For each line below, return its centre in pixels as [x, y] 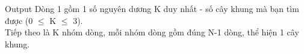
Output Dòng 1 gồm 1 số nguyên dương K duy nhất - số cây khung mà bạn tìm [152, 8]
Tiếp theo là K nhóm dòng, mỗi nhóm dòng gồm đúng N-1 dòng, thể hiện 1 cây [152, 32]
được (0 [19, 20]
